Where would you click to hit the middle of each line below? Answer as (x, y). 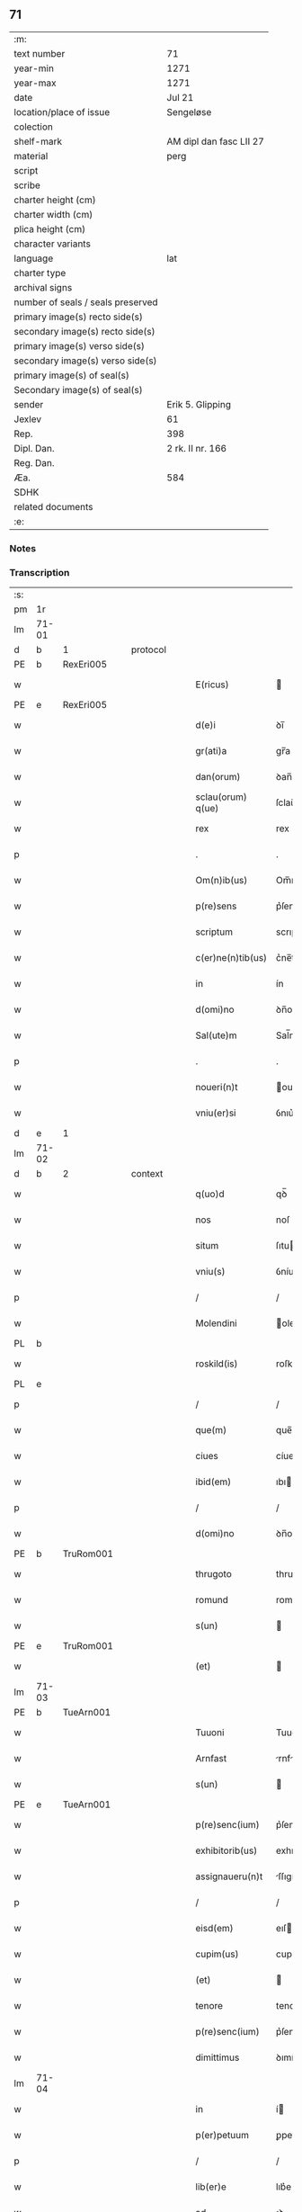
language (34, 258)
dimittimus (218, 2057)
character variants (53, 244)
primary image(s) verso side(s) (80, 345)
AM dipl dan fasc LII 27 (216, 141)
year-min (34, 68)
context (147, 1174)
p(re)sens (216, 906)
